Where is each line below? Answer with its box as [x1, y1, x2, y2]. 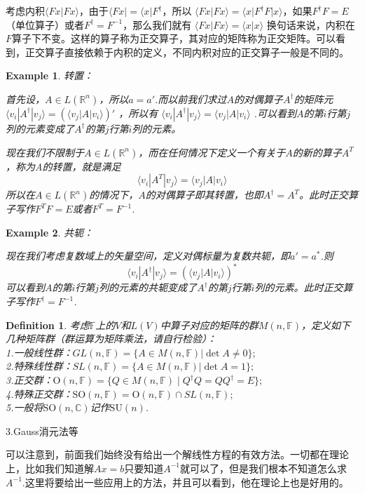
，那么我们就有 [123, 17, 192, 32]
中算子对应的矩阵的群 [160, 317, 259, 332]
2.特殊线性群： [6, 359, 73, 373]
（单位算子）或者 [6, 17, 84, 32]
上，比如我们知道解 [6, 460, 94, 475]
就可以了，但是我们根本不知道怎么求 [180, 460, 347, 475]
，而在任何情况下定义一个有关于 [138, 145, 286, 159]
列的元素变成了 [6, 121, 74, 135]
